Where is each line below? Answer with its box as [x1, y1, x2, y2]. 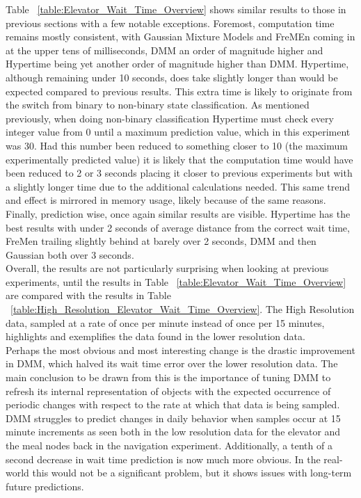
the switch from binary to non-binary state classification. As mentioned [6, 97, 310, 112]
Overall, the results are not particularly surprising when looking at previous [6, 261, 329, 275]
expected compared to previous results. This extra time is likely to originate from [6, 83, 353, 98]
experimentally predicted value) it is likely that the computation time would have [6, 152, 353, 166]
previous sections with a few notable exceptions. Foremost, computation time [6, 15, 335, 30]
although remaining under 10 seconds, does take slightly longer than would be [6, 70, 338, 84]
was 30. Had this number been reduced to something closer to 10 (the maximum [6, 138, 348, 152]
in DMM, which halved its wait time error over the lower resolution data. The [6, 356, 338, 371]
